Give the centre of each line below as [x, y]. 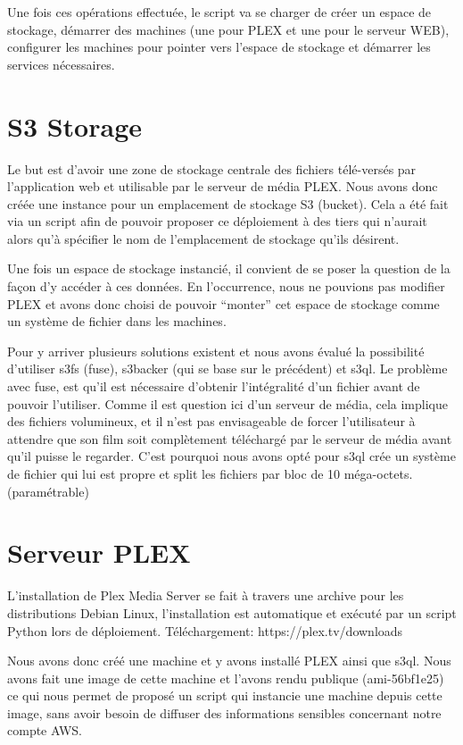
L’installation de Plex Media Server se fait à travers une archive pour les [206, 595]
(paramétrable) [48, 491]
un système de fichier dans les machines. [117, 321]
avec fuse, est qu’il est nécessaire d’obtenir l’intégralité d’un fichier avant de [214, 386]
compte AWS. [45, 730]
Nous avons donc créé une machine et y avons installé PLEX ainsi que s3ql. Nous [229, 661]
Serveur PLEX [99, 552]
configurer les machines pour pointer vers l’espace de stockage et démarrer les [219, 47]
